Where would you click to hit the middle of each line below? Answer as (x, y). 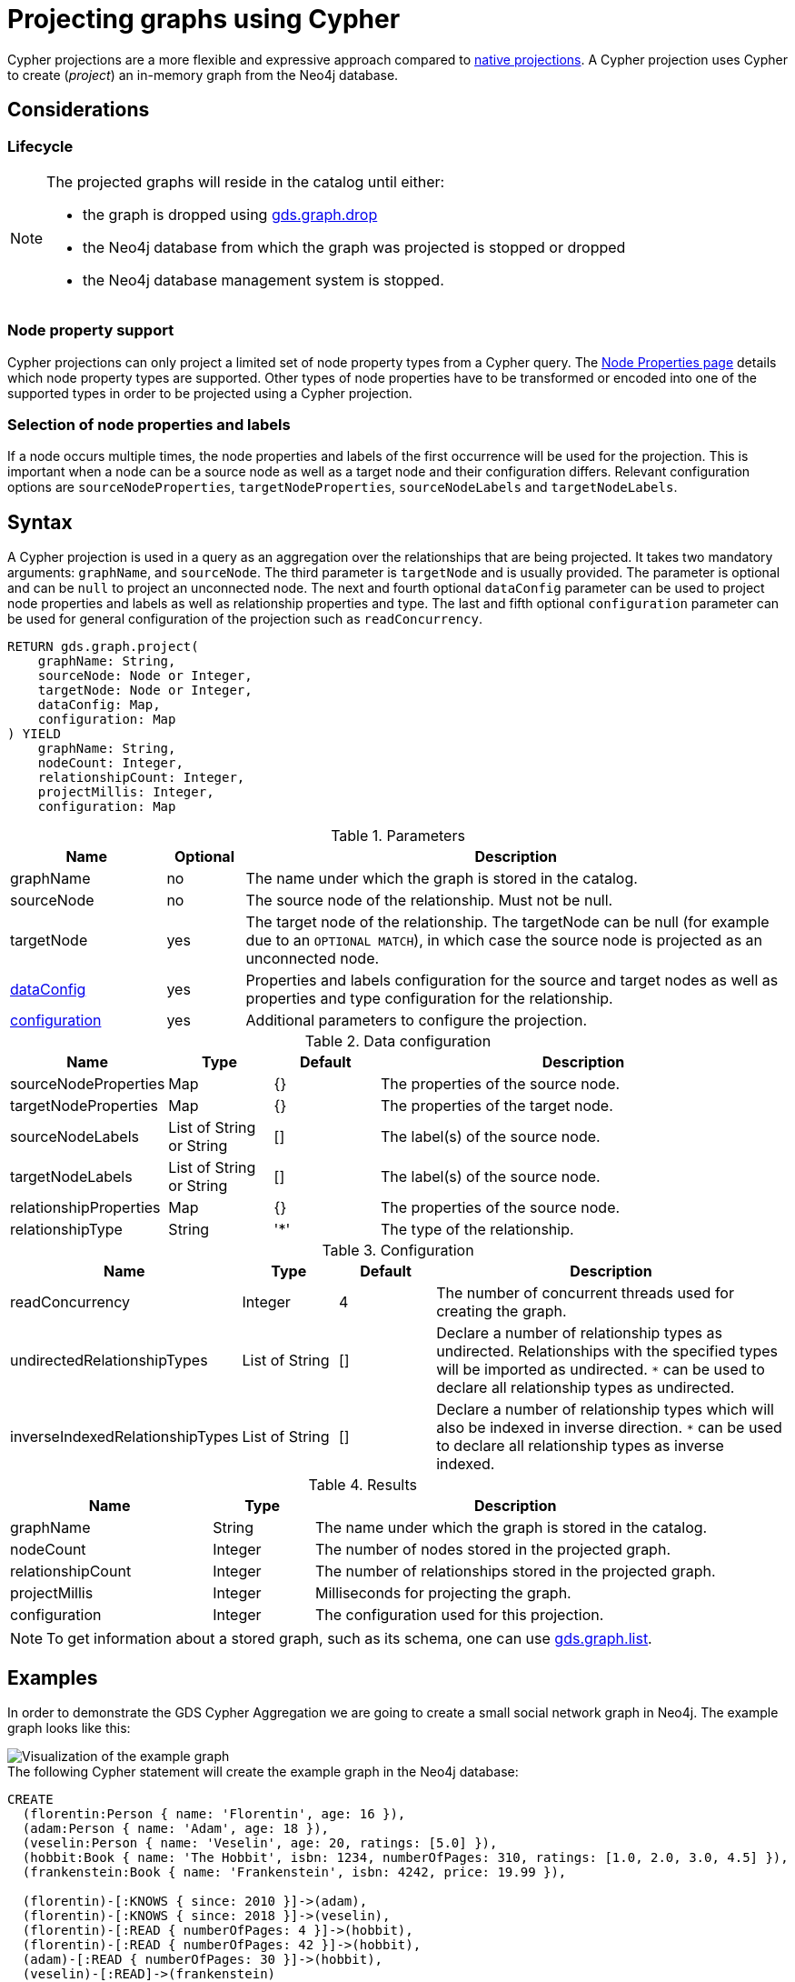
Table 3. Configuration (398, 1251)
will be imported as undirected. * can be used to (601, 1370)
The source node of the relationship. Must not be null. (429, 901)
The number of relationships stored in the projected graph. (515, 1572)
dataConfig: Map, (99, 705)
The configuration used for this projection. (459, 1615)
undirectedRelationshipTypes (109, 1361)
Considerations (79, 110)
